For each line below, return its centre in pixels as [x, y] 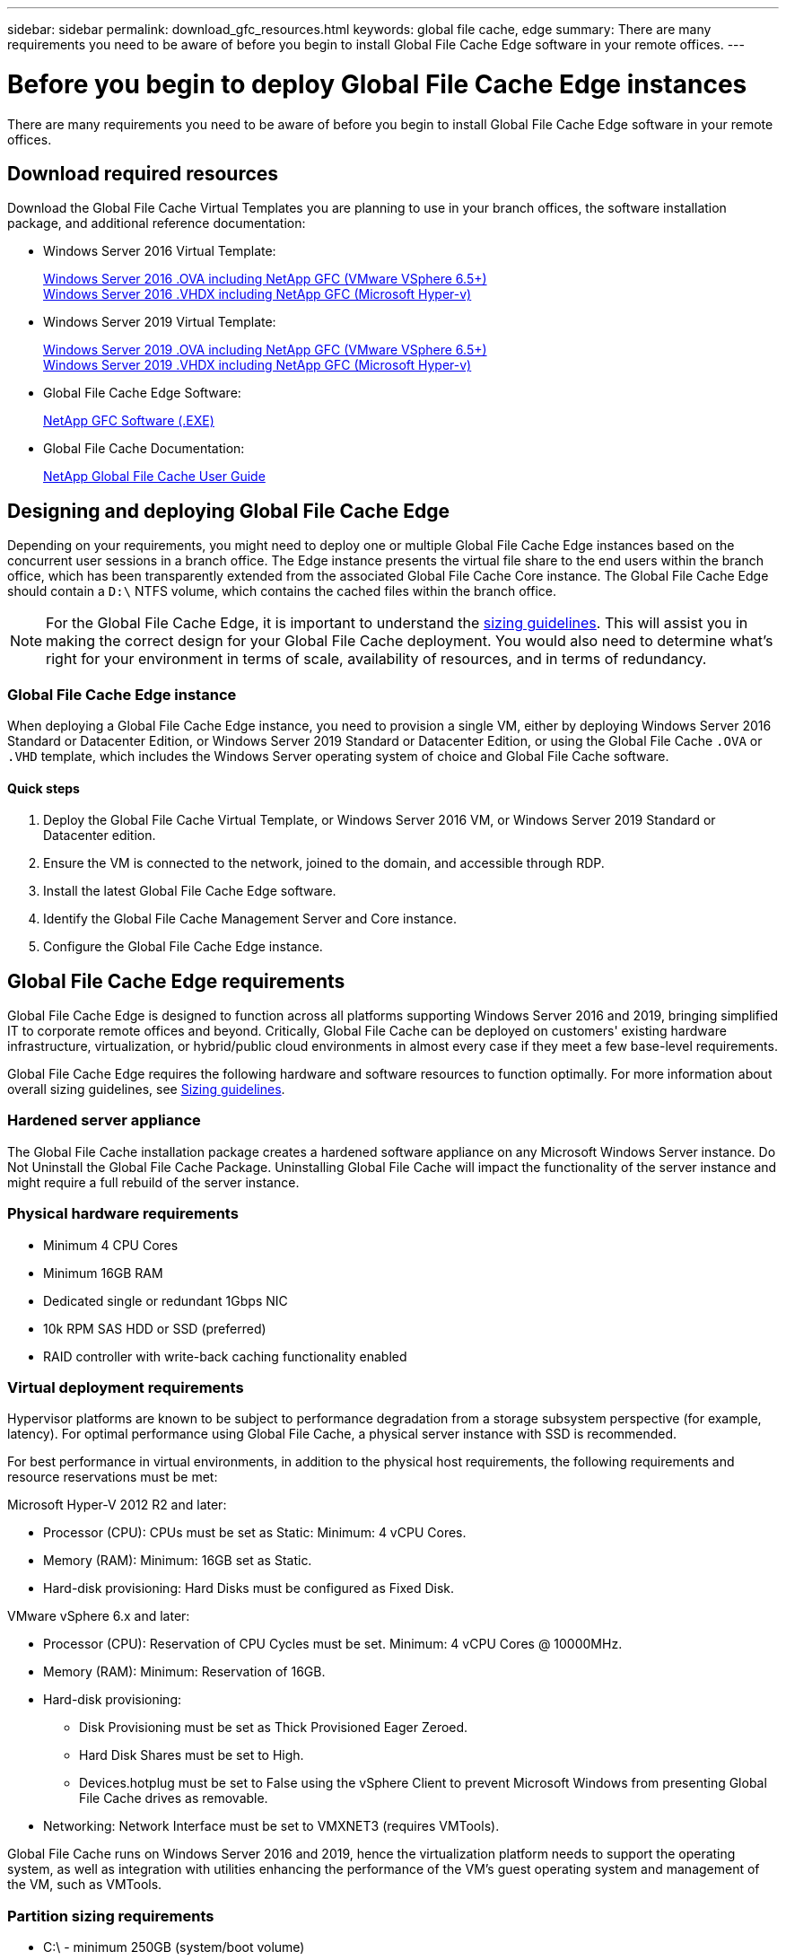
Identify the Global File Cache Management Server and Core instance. [250, 919]
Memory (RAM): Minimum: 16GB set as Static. [178, 1561]
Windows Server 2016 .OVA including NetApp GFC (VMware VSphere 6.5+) [265, 279]
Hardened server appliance [104, 1120]
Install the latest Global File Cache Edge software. [190, 891]
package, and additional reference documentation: [157, 223]
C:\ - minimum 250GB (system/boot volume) [174, 1947]
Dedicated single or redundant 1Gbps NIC [166, 1300]
